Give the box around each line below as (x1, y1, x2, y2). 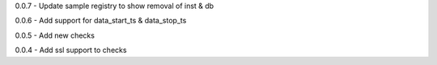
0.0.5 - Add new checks (15, 30, 95, 40)
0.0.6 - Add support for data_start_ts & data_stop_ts (15, 16, 187, 26)
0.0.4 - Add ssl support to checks (15, 45, 127, 55)
